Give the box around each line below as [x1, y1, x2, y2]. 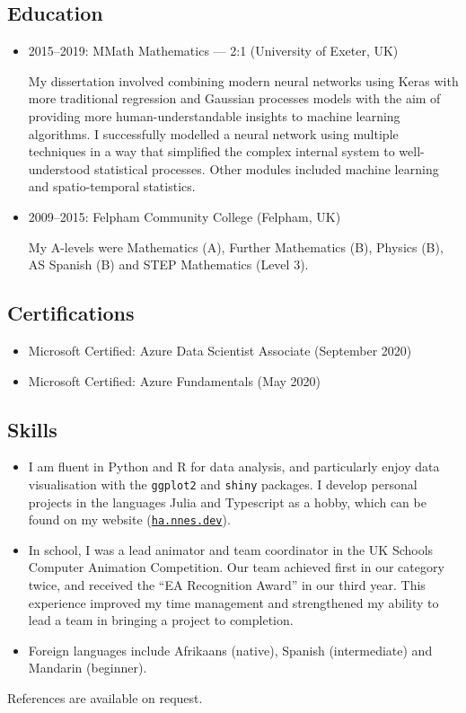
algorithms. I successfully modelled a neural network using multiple [28, 124, 399, 143]
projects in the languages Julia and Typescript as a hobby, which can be [28, 492, 426, 511]
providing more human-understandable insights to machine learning [28, 106, 400, 125]
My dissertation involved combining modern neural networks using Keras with [28, 71, 459, 90]
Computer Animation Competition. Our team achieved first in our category [28, 558, 444, 577]
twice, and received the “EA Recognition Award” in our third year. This [28, 576, 426, 594]
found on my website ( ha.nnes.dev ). [28, 510, 231, 529]
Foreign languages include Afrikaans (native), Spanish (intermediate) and [28, 640, 433, 659]
